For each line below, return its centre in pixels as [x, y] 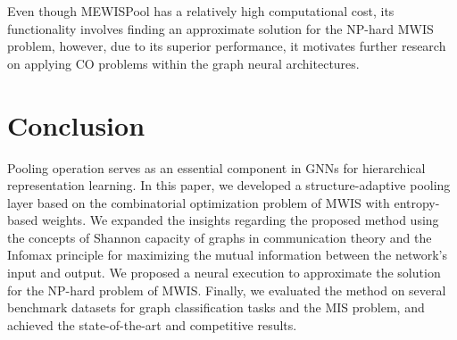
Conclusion [76, 124]
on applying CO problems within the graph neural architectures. [183, 63]
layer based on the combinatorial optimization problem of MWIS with [199, 202]
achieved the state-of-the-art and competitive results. [152, 324]
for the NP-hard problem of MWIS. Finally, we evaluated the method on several [227, 290]
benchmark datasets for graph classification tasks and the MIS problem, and [216, 307]
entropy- [417, 202]
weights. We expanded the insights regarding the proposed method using [240, 220]
